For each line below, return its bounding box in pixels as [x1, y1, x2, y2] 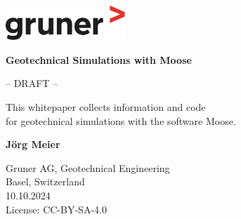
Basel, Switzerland [6, 174, 85, 189]
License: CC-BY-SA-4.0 [6, 201, 107, 216]
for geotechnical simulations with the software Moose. [6, 113, 236, 128]
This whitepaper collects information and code [6, 100, 206, 114]
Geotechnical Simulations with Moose [6, 52, 192, 67]
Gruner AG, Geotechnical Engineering [6, 160, 170, 175]
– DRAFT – [6, 76, 58, 91]
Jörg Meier [6, 137, 60, 152]
